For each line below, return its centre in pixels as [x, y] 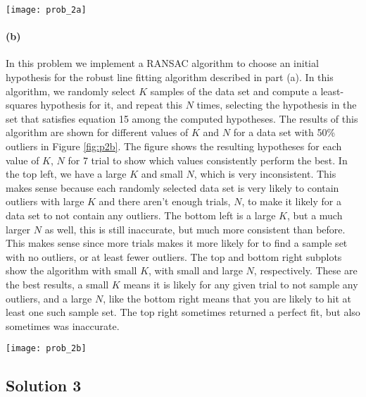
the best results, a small [57, 284]
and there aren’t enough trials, [165, 201]
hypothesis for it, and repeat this [111, 105]
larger [18, 229]
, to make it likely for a [291, 201]
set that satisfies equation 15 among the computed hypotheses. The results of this [182, 118]
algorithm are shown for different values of [97, 132]
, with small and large [196, 270]
